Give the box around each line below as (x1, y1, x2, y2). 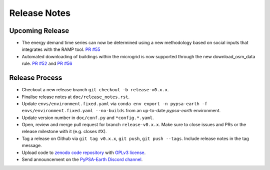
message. (21, 143, 42, 149)
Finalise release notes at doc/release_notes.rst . (21, 94, 130, 100)
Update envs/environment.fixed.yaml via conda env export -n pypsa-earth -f (21, 100, 207, 107)
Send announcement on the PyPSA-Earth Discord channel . (21, 157, 143, 163)
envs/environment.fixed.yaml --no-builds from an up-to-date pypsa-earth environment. (21, 108, 221, 114)
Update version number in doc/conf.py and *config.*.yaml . (21, 115, 154, 121)
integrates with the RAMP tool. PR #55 (21, 46, 100, 52)
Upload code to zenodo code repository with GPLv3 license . (21, 150, 146, 156)
